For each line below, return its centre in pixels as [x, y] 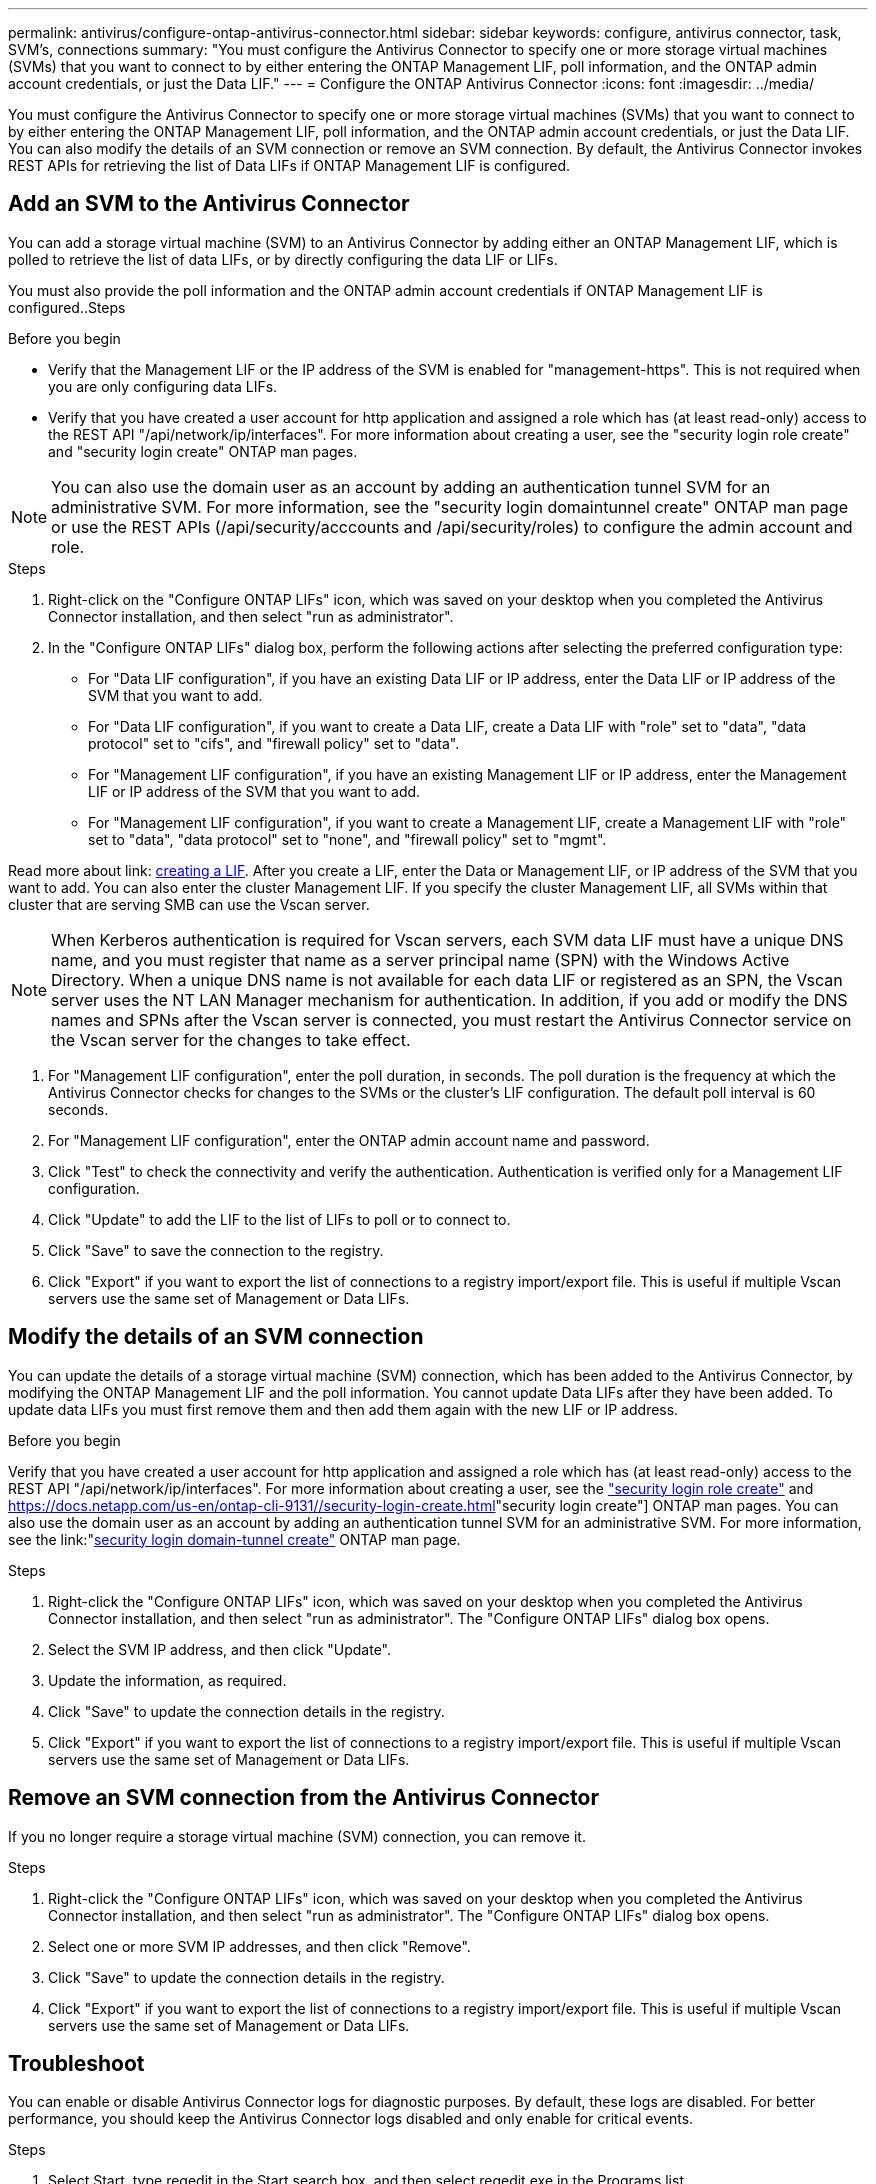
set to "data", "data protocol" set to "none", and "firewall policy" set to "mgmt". [347, 839]
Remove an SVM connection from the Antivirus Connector [303, 1798]
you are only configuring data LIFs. [163, 386]
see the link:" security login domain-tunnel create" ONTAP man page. [234, 1539]
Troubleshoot [76, 2063]
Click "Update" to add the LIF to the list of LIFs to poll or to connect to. [279, 1219]
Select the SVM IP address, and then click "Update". [220, 1649]
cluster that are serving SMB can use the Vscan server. [189, 904]
